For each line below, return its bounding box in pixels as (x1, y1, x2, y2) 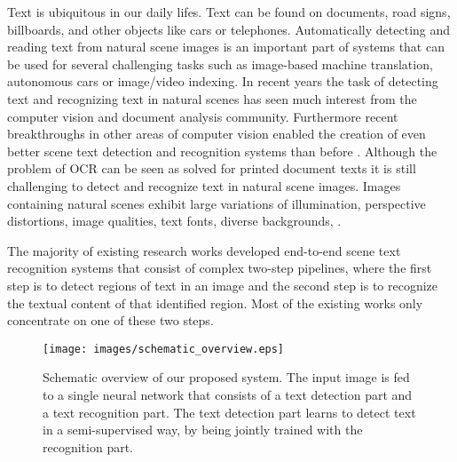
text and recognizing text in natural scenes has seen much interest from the (7, 89, 417, 108)
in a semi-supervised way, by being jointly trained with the (43, 420, 363, 439)
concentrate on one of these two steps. (7, 311, 214, 330)
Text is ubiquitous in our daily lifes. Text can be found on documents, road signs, (7, 3, 451, 20)
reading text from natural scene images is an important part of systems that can (7, 37, 445, 56)
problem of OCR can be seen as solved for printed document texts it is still (7, 159, 416, 178)
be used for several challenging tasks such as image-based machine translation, (7, 54, 433, 73)
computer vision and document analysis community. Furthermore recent (7, 107, 398, 125)
